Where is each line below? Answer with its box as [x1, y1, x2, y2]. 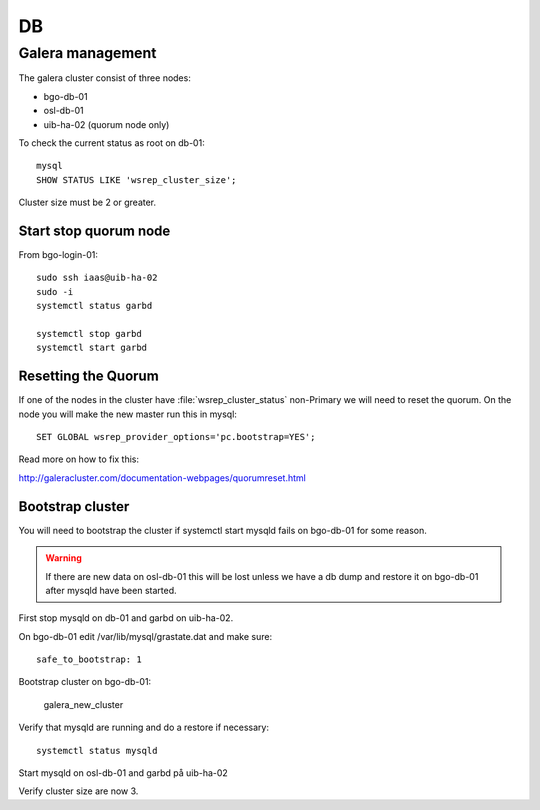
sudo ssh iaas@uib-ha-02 [36, 272, 158, 284]
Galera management [18, 44, 157, 62]
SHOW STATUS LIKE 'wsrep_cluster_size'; [36, 174, 237, 185]
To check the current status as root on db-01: [18, 136, 205, 149]
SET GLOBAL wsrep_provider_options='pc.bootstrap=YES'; [36, 431, 316, 443]
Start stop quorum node [18, 222, 171, 239]
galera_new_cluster [43, 698, 124, 710]
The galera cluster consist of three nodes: [18, 72, 192, 84]
